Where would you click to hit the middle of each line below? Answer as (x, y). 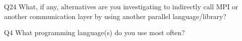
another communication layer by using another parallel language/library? (115, 16)
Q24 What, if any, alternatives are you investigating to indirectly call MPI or (121, 6)
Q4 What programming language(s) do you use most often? (94, 32)
